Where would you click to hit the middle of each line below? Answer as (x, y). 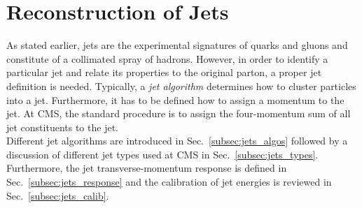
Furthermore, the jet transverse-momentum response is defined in (147, 168)
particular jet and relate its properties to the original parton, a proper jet (164, 72)
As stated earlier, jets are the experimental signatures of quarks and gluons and (177, 45)
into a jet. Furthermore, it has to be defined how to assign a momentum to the (175, 99)
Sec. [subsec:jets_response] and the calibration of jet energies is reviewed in (169, 182)
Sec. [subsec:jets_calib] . (58, 195)
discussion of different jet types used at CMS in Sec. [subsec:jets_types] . (162, 154)
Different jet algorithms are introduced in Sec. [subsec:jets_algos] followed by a (177, 141)
